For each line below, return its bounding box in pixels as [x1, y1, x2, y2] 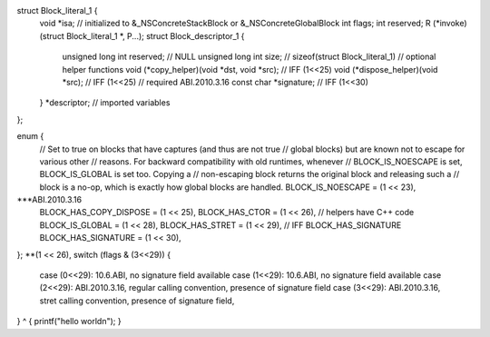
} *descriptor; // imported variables [39, 97, 171, 108]
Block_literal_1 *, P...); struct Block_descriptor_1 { [66, 30, 245, 41]
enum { [16, 131, 44, 142]
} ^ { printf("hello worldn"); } [16, 316, 122, 327]
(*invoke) [432, 18, 467, 29]
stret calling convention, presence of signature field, [39, 295, 235, 306]
